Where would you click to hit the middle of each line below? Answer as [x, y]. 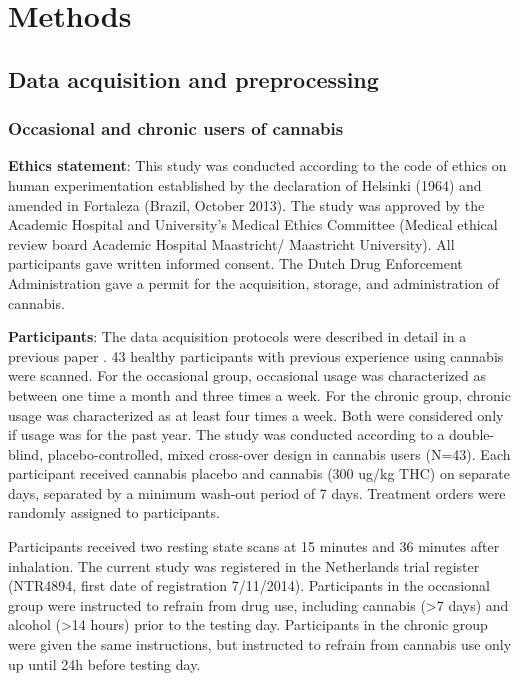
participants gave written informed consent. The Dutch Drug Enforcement [235, 263]
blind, [26, 453]
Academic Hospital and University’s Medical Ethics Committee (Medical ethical [253, 224]
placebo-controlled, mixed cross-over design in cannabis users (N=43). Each [279, 453]
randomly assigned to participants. [114, 512]
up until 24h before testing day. [104, 663]
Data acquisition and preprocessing [193, 78]
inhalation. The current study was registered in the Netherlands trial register [244, 565]
